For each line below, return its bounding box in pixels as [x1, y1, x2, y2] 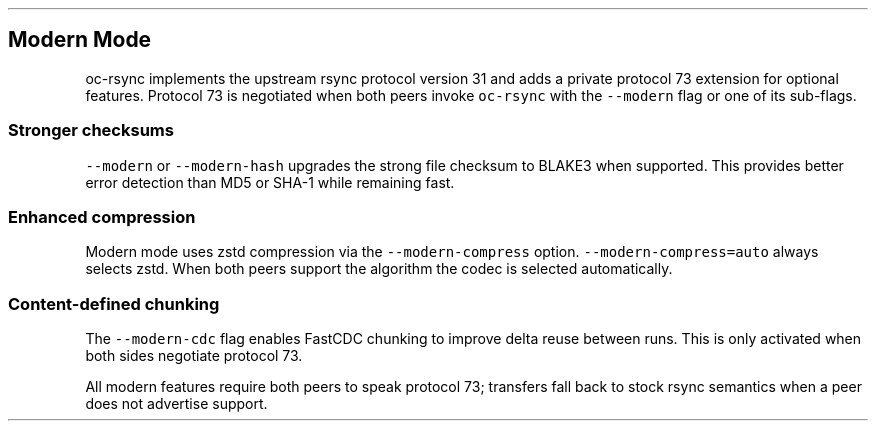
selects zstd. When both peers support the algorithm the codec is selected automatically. [85, 260, 673, 278]
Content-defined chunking [8, 293, 220, 314]
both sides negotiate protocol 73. [85, 347, 303, 365]
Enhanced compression [8, 206, 196, 227]
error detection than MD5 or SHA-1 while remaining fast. [85, 173, 455, 191]
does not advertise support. [85, 395, 268, 413]
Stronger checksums [8, 120, 174, 141]
